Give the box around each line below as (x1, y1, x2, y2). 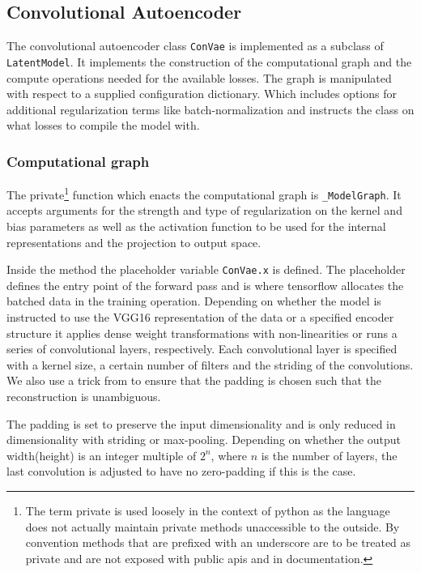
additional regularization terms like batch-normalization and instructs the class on (6, 100, 415, 117)
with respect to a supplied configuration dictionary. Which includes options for (6, 85, 397, 102)
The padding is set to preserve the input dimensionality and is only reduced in (6, 415, 396, 432)
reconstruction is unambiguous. (6, 388, 161, 405)
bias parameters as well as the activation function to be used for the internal (6, 218, 386, 235)
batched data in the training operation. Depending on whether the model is (6, 292, 381, 309)
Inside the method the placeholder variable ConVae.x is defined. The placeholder (6, 261, 406, 278)
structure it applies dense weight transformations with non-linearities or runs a (6, 324, 398, 341)
